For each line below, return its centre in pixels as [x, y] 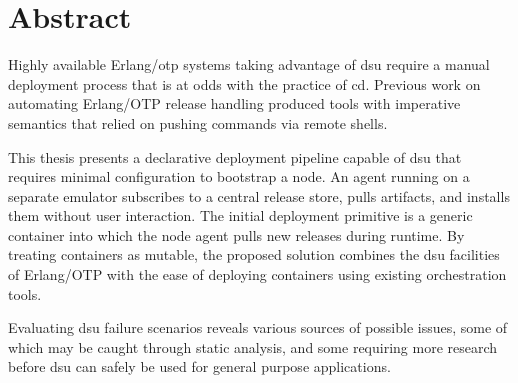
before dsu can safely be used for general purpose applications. [199, 366]
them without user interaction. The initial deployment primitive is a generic [240, 215]
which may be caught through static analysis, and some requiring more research [253, 346]
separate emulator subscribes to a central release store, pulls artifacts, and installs [259, 195]
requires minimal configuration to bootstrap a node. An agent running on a [239, 176]
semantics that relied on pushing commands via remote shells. [198, 122]
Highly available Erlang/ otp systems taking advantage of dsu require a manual [249, 64]
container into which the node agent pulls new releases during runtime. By [236, 234]
